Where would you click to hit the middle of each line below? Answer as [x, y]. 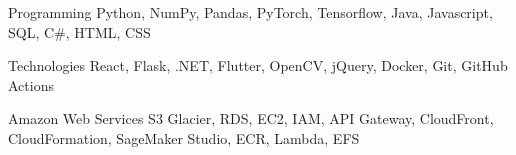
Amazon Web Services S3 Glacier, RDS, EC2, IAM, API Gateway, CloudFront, [251, 118]
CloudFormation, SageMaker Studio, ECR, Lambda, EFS [184, 137]
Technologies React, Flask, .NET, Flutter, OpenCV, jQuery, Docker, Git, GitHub [258, 65]
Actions [31, 84]
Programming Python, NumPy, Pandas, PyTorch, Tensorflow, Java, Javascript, [250, 12]
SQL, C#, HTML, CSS [79, 31]
